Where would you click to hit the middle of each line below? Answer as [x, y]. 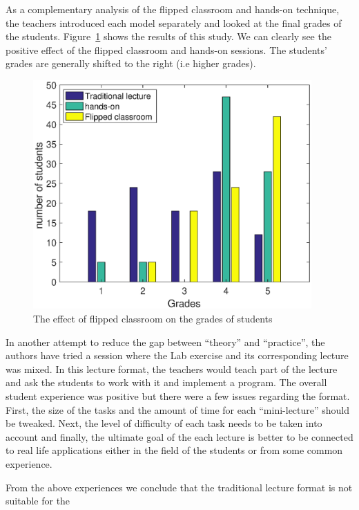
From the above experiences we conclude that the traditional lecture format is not [179, 487]
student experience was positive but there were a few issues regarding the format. [178, 395]
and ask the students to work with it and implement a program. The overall [166, 382]
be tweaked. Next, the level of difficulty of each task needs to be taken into [164, 423]
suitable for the [38, 501]
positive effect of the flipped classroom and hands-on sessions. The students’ [166, 49]
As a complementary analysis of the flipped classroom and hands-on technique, [173, 9]
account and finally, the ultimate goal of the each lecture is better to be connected [179, 436]
